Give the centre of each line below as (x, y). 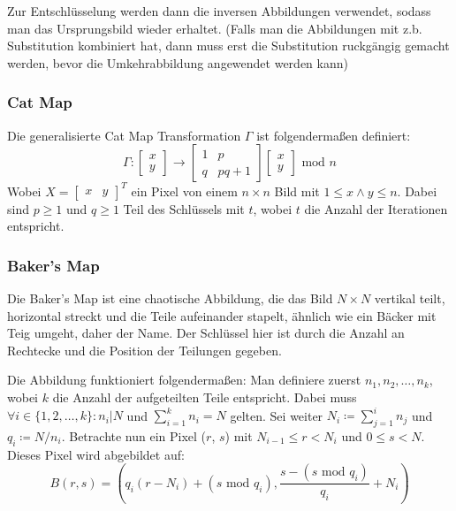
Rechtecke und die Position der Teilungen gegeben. (144, 350)
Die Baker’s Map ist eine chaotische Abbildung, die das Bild (170, 298)
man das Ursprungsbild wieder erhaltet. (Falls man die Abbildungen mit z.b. (215, 28)
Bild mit (297, 191)
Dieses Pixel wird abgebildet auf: (96, 454)
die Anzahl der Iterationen (376, 208)
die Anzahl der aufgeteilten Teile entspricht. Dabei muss (205, 397)
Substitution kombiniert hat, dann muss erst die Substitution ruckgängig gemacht (228, 46)
